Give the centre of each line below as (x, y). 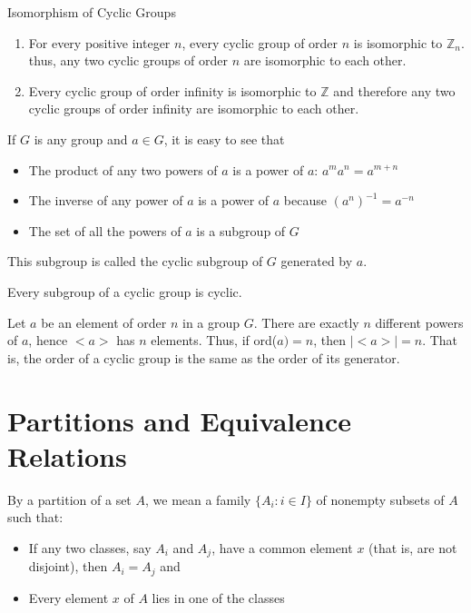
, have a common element (282, 547)
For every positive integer (99, 42)
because (305, 200)
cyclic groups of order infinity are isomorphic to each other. (194, 109)
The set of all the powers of (105, 230)
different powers (419, 322)
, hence (48, 340)
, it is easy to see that (224, 138)
